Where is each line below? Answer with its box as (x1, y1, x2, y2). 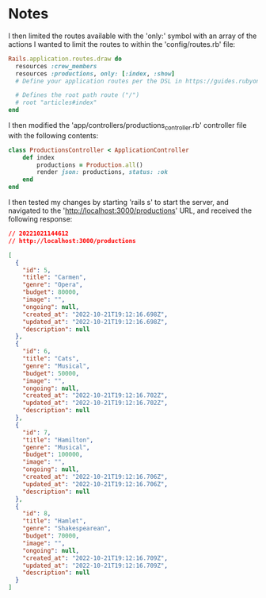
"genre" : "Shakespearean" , (22, 525, 112, 533)
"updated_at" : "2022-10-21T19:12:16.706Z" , (22, 480, 169, 488)
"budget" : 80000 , (22, 288, 80, 296)
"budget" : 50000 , (22, 369, 80, 377)
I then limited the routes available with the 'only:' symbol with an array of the (8, 31, 257, 41)
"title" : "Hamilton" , (22, 436, 93, 444)
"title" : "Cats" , (22, 355, 80, 363)
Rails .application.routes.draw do (8, 55, 123, 63)
